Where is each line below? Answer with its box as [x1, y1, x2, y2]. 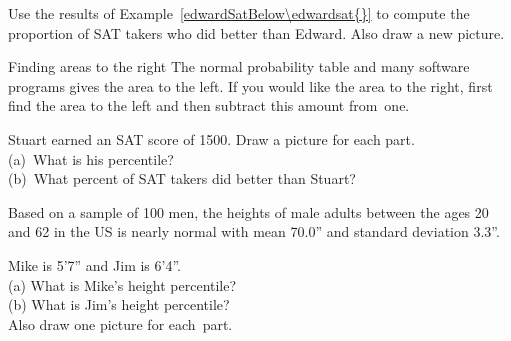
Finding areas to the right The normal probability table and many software [8, 56, 470, 77]
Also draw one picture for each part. [8, 313, 233, 334]
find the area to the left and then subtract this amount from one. [8, 95, 410, 116]
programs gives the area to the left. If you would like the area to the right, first [8, 75, 493, 96]
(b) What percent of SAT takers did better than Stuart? [8, 168, 356, 189]
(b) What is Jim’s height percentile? [8, 294, 230, 315]
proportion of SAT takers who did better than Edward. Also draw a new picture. [8, 22, 505, 43]
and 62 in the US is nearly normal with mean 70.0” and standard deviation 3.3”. [8, 221, 500, 242]
